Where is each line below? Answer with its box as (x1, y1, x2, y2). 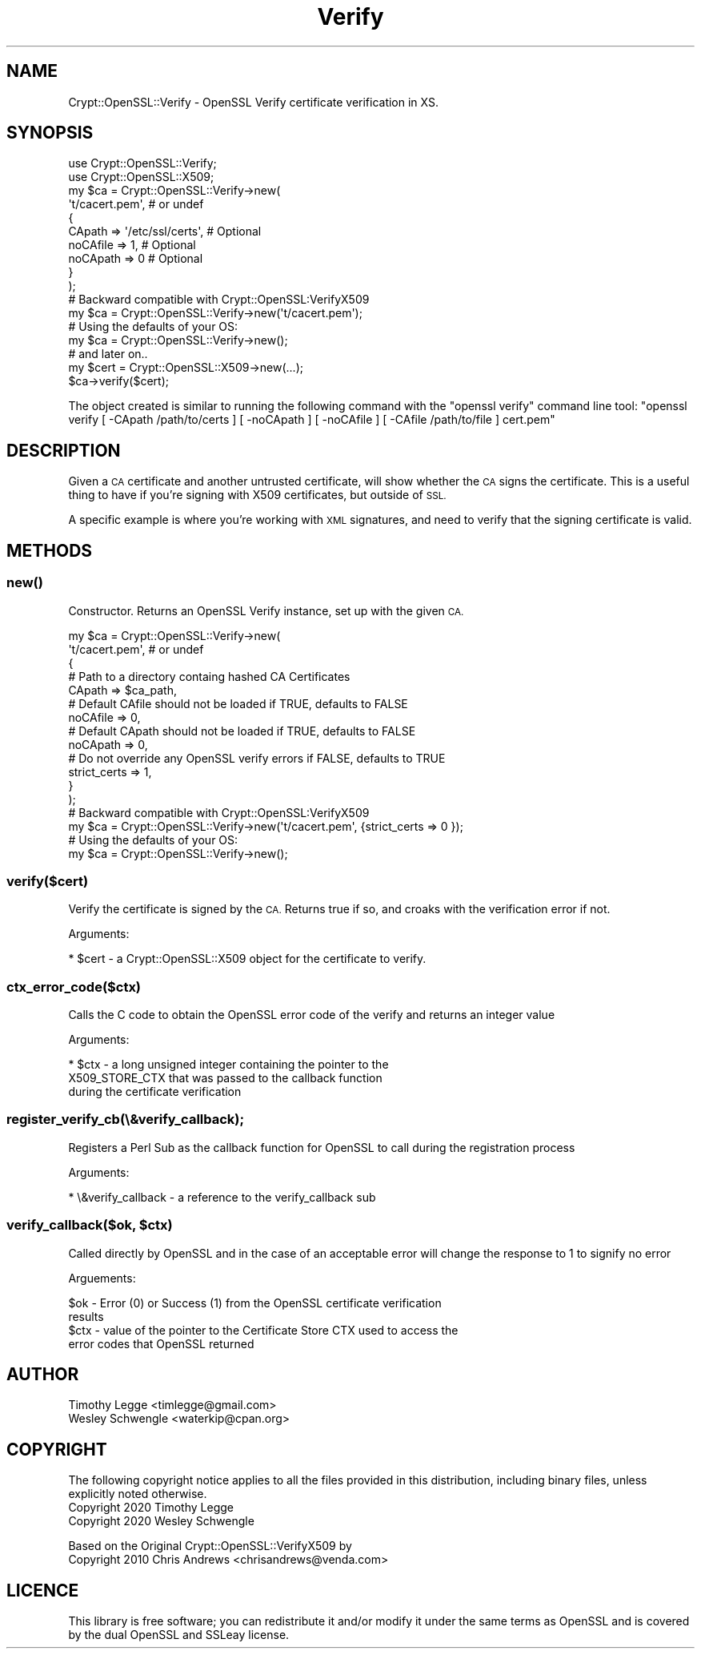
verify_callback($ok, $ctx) (6, 1217, 173, 1234)
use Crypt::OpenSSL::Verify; (68, 156, 217, 171)
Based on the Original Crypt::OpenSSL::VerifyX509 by (68, 1539, 352, 1553)
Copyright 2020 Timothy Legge (68, 1500, 234, 1515)
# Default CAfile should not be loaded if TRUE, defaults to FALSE (68, 696, 408, 711)
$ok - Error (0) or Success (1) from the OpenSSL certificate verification (68, 1295, 442, 1310)
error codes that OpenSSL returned (68, 1336, 254, 1351)
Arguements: (68, 1270, 136, 1285)
